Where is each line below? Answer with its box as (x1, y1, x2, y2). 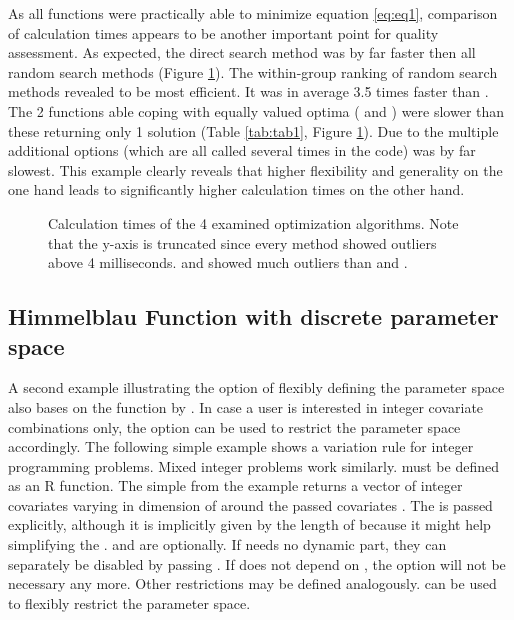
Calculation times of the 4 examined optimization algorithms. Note (48, 212, 459, 233)
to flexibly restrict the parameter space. (8, 592, 251, 613)
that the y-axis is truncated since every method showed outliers (48, 232, 437, 253)
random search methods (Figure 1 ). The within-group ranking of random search (8, 61, 498, 82)
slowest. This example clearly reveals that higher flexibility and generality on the (8, 159, 503, 180)
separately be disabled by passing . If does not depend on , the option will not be (8, 553, 506, 574)
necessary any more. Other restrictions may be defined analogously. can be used (8, 573, 497, 594)
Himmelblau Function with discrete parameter (8, 301, 499, 332)
